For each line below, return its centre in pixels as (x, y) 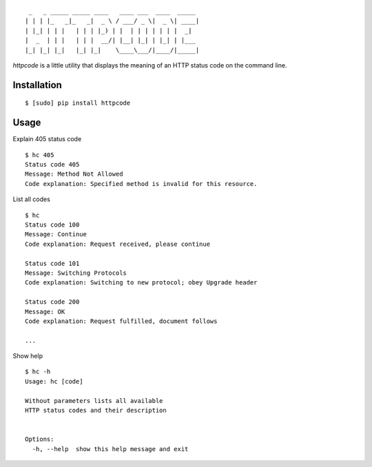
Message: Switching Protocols (76, 273)
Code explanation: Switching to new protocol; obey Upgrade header (141, 283)
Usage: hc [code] (54, 381)
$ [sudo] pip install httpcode (78, 103)
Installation (37, 85)
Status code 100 (52, 225)
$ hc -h (38, 372)
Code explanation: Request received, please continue (117, 244)
